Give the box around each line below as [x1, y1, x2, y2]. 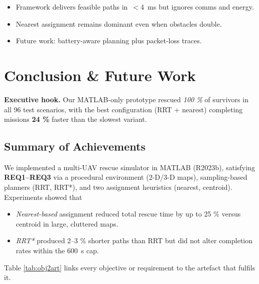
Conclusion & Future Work [4, 64, 196, 85]
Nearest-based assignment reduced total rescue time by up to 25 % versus [16, 208, 241, 219]
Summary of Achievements [4, 138, 146, 154]
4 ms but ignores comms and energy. [141, 2, 254, 12]
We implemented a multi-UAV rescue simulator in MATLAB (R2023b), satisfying [4, 162, 255, 172]
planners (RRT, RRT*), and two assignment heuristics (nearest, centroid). [4, 182, 232, 192]
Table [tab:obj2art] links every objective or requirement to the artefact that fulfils [4, 262, 255, 272]
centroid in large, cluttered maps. [16, 218, 118, 229]
